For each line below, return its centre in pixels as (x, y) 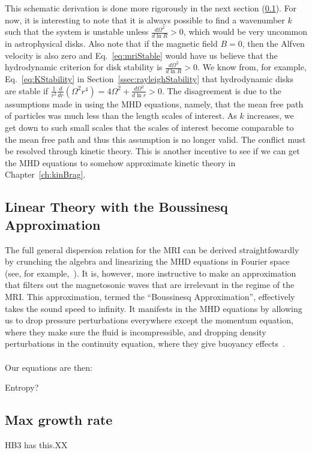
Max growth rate (59, 420)
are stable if (27, 90)
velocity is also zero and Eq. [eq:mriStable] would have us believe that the (141, 55)
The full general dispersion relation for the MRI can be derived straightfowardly (152, 249)
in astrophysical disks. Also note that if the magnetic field (111, 43)
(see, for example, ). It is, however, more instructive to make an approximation (151, 273)
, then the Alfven (273, 43)
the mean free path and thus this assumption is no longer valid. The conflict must (155, 139)
